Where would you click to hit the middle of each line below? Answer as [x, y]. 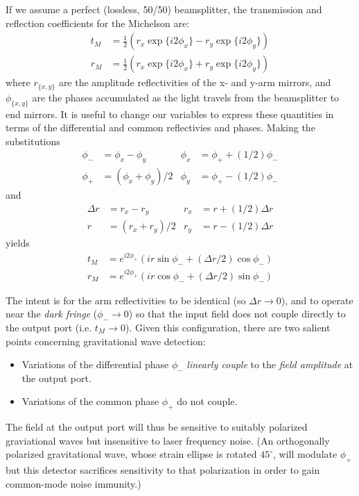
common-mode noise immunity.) [73, 483]
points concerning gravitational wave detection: [106, 341]
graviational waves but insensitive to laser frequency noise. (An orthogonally [168, 440]
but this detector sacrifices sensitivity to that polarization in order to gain [163, 470]
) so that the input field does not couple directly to [237, 314]
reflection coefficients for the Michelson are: [98, 23]
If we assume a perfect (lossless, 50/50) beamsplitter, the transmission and [164, 9]
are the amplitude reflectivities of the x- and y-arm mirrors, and [195, 82]
